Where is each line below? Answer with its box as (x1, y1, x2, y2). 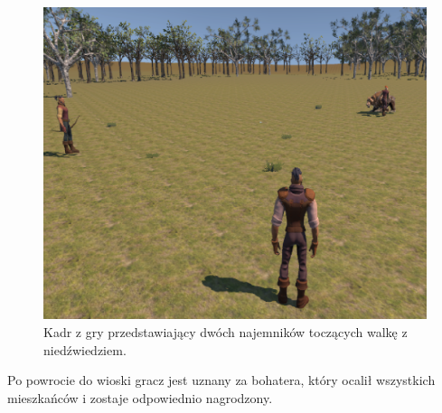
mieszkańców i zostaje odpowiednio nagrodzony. (7, 388, 273, 407)
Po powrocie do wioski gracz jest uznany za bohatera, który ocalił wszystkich (7, 371, 436, 390)
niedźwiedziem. (43, 340, 127, 359)
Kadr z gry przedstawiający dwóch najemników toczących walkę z (43, 322, 408, 341)
